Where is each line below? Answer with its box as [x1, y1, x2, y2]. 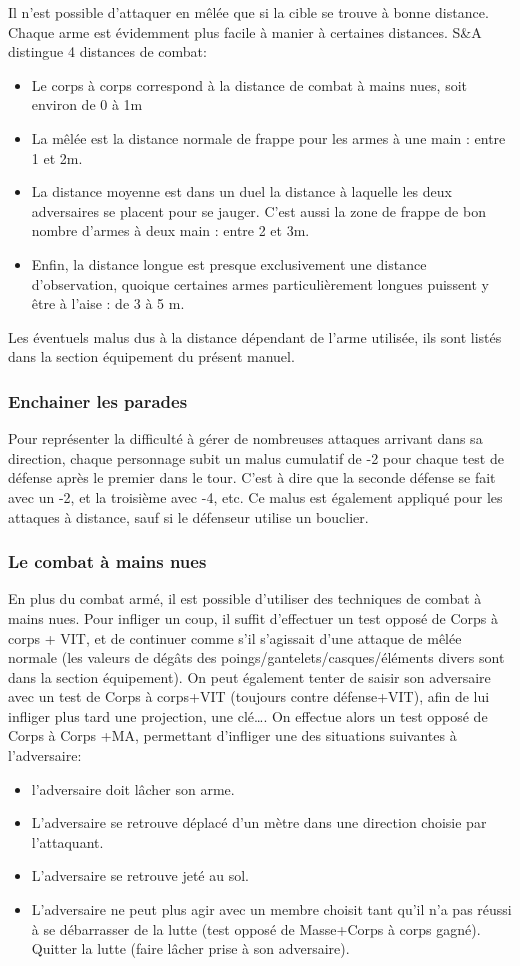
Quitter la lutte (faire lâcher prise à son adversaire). [31, 938, 350, 959]
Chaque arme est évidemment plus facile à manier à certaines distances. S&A [8, 21, 482, 42]
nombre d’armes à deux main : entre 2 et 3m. [31, 220, 310, 241]
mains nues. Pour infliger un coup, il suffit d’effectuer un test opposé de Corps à [8, 607, 499, 628]
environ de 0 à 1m [31, 94, 143, 115]
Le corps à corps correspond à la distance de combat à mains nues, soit [31, 74, 468, 95]
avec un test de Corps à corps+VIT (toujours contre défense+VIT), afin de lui [8, 686, 490, 707]
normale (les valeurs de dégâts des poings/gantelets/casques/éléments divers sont [8, 647, 505, 668]
